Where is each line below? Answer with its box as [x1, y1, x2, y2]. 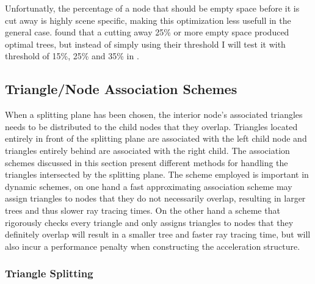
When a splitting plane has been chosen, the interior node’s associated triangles [5, 108, 303, 121]
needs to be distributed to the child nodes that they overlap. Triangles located [5, 120, 298, 133]
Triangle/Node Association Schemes [5, 79, 237, 98]
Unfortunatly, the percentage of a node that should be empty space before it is [5, 2, 300, 14]
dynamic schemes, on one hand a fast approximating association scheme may [5, 180, 292, 192]
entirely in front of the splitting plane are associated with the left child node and [5, 132, 307, 145]
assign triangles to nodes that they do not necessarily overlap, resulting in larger [5, 192, 306, 205]
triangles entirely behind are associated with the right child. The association [5, 144, 290, 156]
